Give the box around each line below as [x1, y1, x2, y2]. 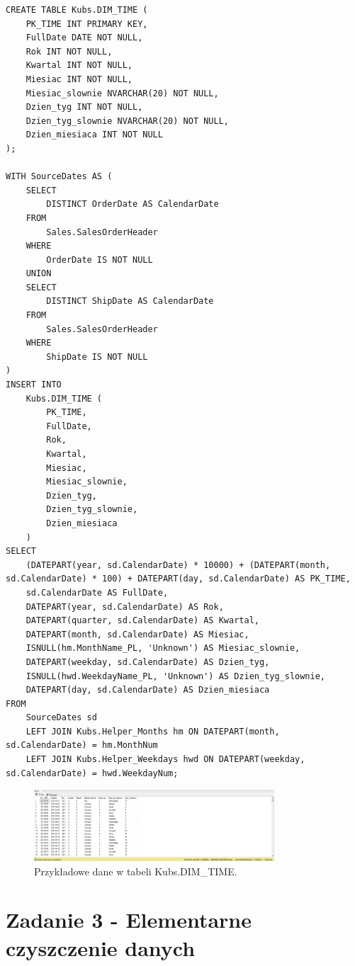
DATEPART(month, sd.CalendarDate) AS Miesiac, [26, 629, 249, 640]
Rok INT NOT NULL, [26, 46, 113, 57]
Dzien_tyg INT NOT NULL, [26, 102, 143, 113]
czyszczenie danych [6, 933, 196, 962]
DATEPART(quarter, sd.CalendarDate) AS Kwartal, [26, 615, 259, 626]
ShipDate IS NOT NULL [46, 351, 148, 362]
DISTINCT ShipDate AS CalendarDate [46, 296, 214, 307]
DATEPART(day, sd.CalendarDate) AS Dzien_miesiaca [26, 685, 270, 695]
